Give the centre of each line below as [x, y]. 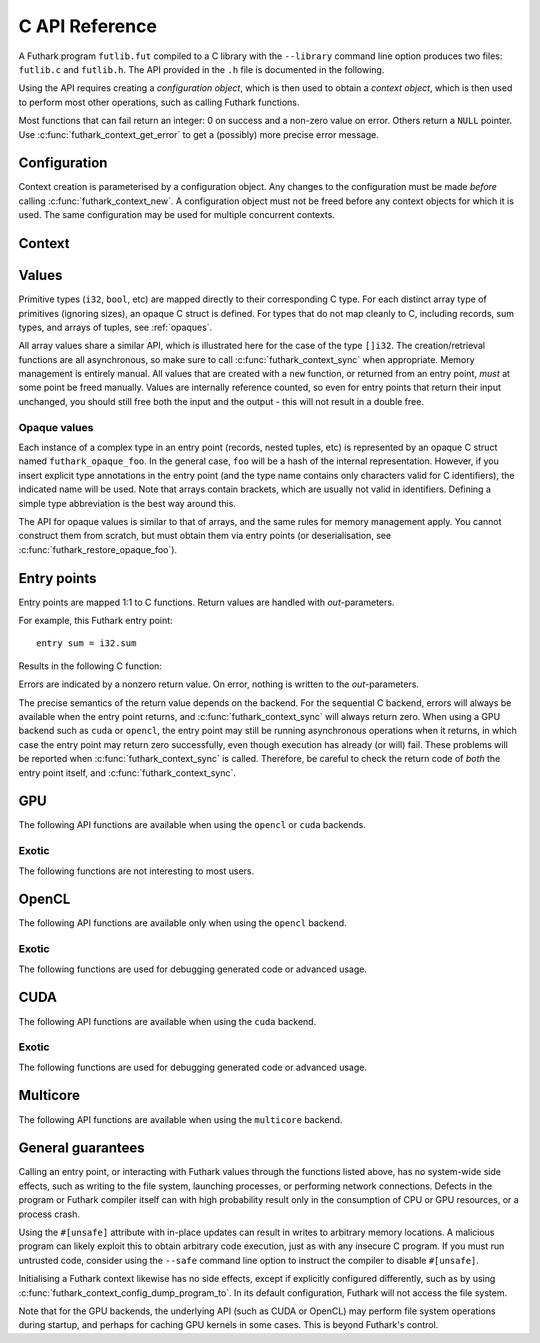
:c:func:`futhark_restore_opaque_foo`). [98, 549]
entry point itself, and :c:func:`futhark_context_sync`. [127, 772]
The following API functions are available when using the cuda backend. [167, 1021]
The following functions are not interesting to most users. [136, 871]
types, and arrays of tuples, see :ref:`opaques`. [115, 327]
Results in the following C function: [90, 666]
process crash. [49, 1214]
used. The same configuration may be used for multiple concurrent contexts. [176, 215]
